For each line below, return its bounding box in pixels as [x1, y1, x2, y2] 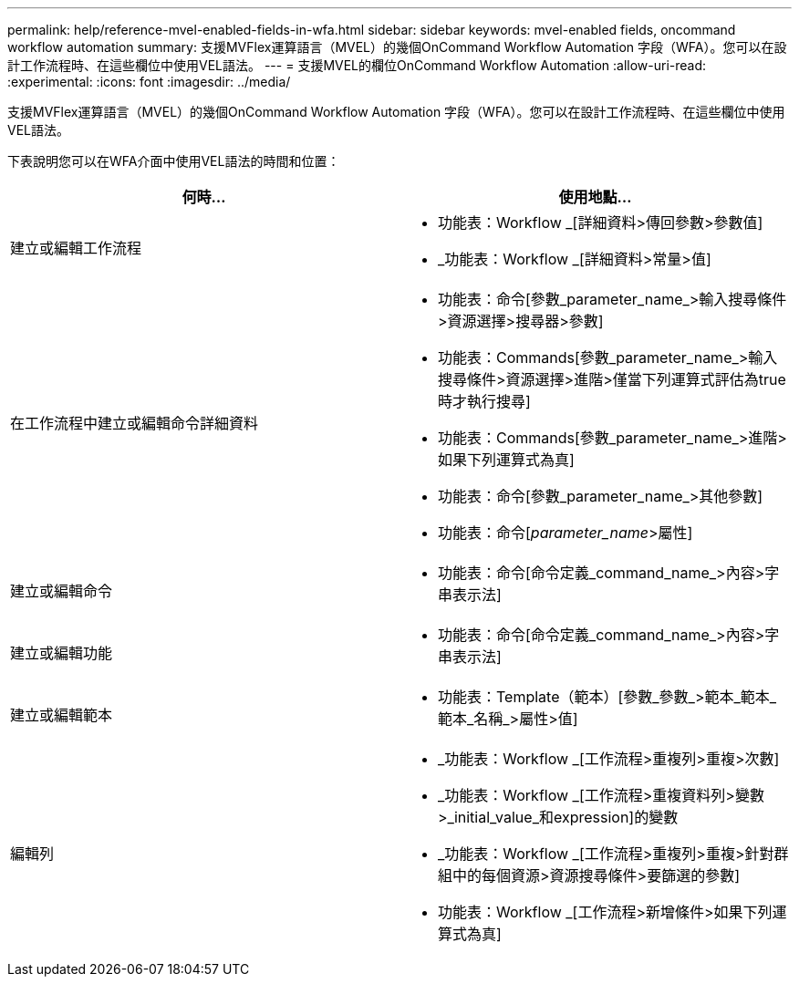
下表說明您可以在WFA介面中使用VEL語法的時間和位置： [7, 153, 340, 169]
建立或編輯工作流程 [10, 239, 142, 257]
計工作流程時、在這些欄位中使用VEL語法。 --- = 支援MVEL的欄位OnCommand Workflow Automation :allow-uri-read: [7, 57, 707, 73]
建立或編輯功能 [10, 644, 113, 662]
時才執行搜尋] [438, 392, 531, 410]
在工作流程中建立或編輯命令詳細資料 [10, 414, 259, 432]
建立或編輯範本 [10, 706, 113, 724]
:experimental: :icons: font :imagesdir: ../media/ [7, 74, 291, 89]
